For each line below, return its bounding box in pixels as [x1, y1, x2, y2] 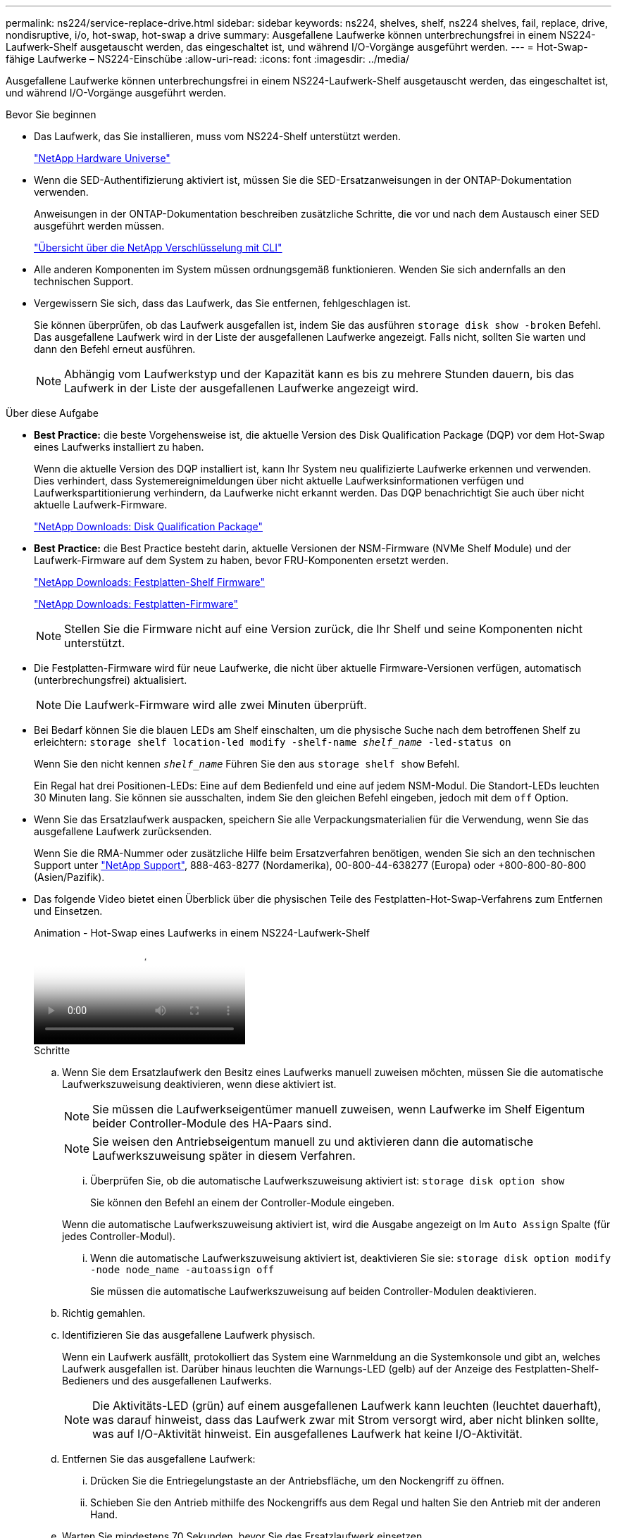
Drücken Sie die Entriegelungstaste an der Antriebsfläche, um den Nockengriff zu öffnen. [90, 1475, 504, 1487]
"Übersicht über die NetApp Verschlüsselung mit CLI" [34, 242, 282, 254]
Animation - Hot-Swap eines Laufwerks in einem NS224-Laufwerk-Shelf [34, 927, 370, 939]
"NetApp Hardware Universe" [34, 152, 170, 164]
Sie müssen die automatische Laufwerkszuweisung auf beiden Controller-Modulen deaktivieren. [90, 1285, 537, 1297]
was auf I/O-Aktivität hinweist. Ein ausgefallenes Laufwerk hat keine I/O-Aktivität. [92, 1427, 523, 1441]
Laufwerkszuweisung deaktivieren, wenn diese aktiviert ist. [62, 1078, 337, 1090]
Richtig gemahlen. [62, 1307, 146, 1319]
